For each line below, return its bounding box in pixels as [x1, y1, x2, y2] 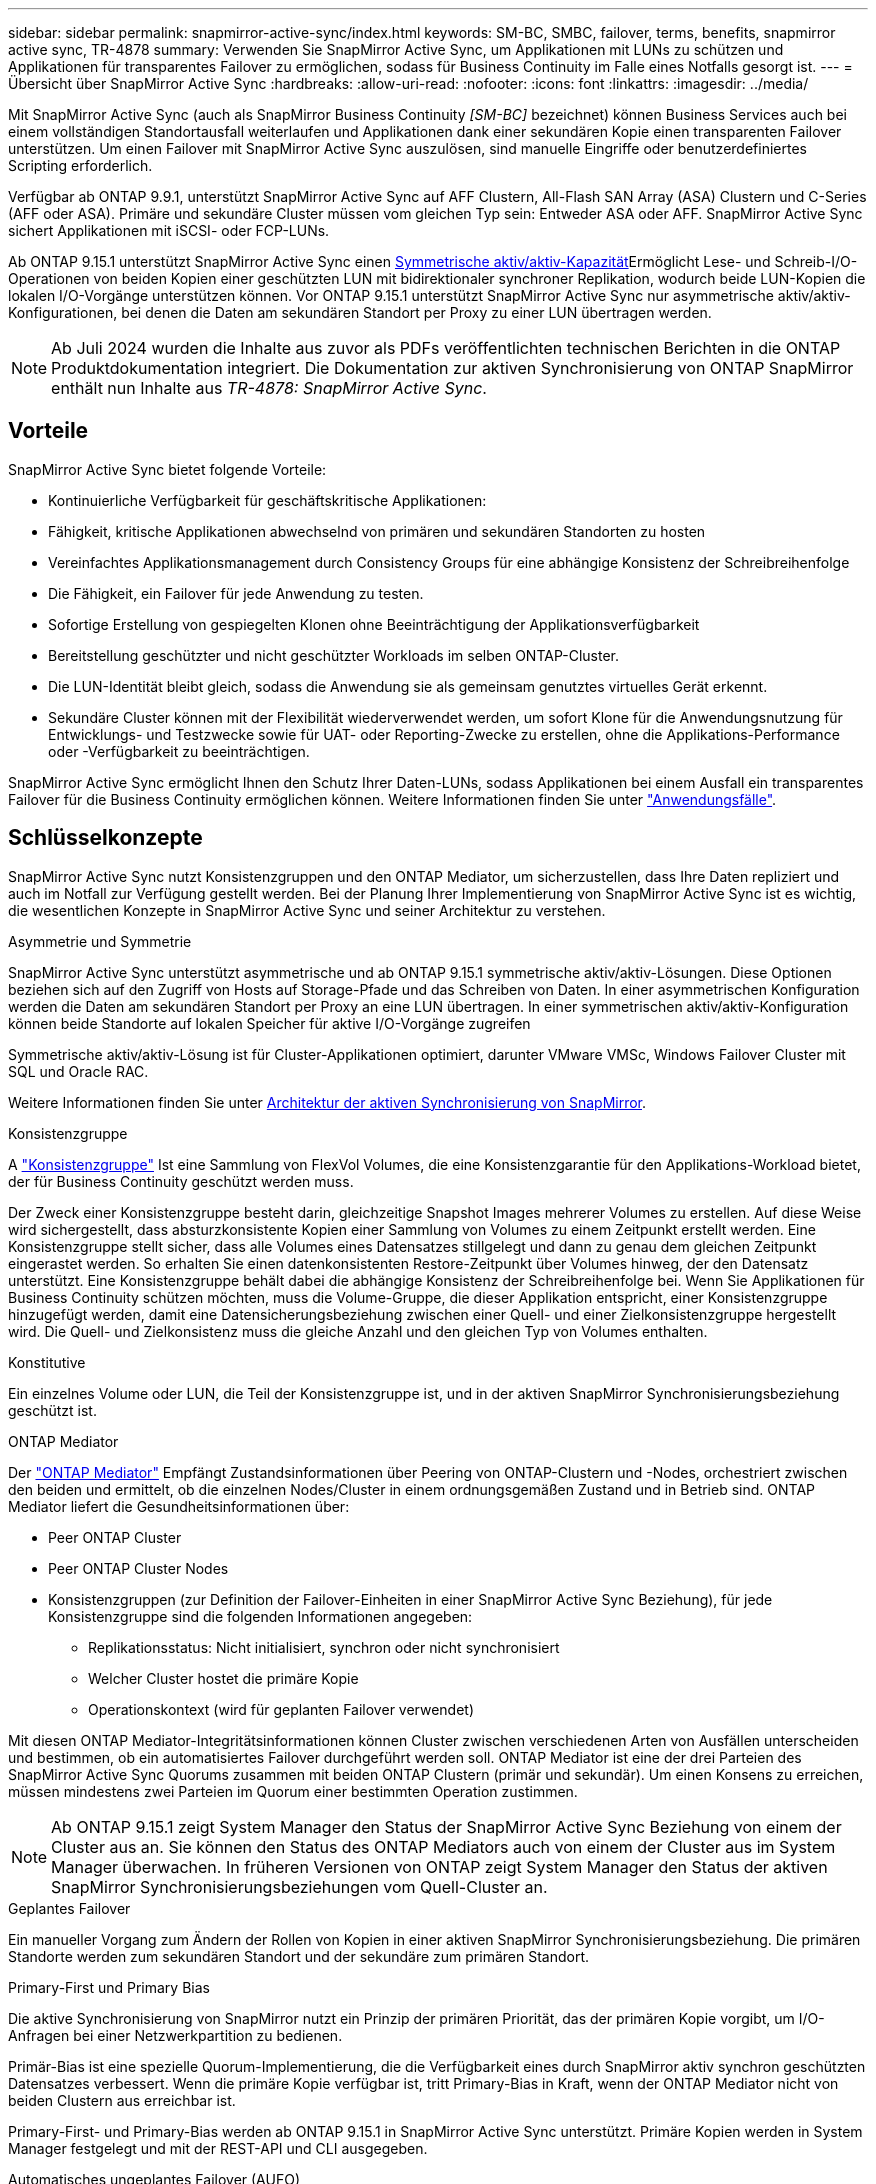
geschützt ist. [8, 1401, 97, 1419]
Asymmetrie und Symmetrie [8, 932, 192, 950]
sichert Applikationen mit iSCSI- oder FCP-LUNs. [8, 222, 330, 239]
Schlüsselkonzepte [8, 825, 203, 851]
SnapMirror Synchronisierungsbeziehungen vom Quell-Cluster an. [51, 1876, 548, 1897]
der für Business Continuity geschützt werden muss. [8, 1172, 354, 1190]
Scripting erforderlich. [8, 157, 153, 174]
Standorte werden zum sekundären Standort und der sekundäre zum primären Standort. [8, 1947, 589, 1965]
